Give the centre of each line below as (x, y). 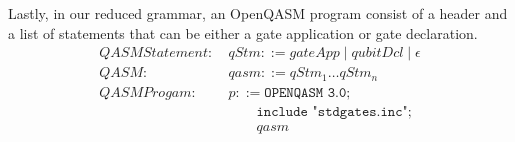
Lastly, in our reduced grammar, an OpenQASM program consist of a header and (258, 13)
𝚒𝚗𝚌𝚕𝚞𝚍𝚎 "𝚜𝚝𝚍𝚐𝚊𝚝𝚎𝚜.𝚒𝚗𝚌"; (334, 111)
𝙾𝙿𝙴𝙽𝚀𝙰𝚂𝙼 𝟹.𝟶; (307, 92)
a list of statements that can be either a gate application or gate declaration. (243, 32)
